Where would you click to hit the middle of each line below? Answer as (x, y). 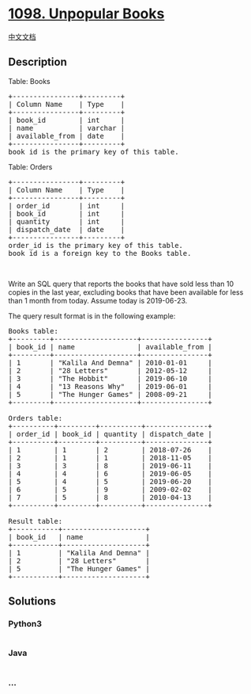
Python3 (25, 624)
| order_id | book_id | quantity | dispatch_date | (111, 434)
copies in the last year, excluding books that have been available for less (126, 292)
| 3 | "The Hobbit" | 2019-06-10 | (111, 378)
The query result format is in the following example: (92, 316)
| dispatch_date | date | (67, 229)
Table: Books (29, 81)
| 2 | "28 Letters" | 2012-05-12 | (111, 370)
